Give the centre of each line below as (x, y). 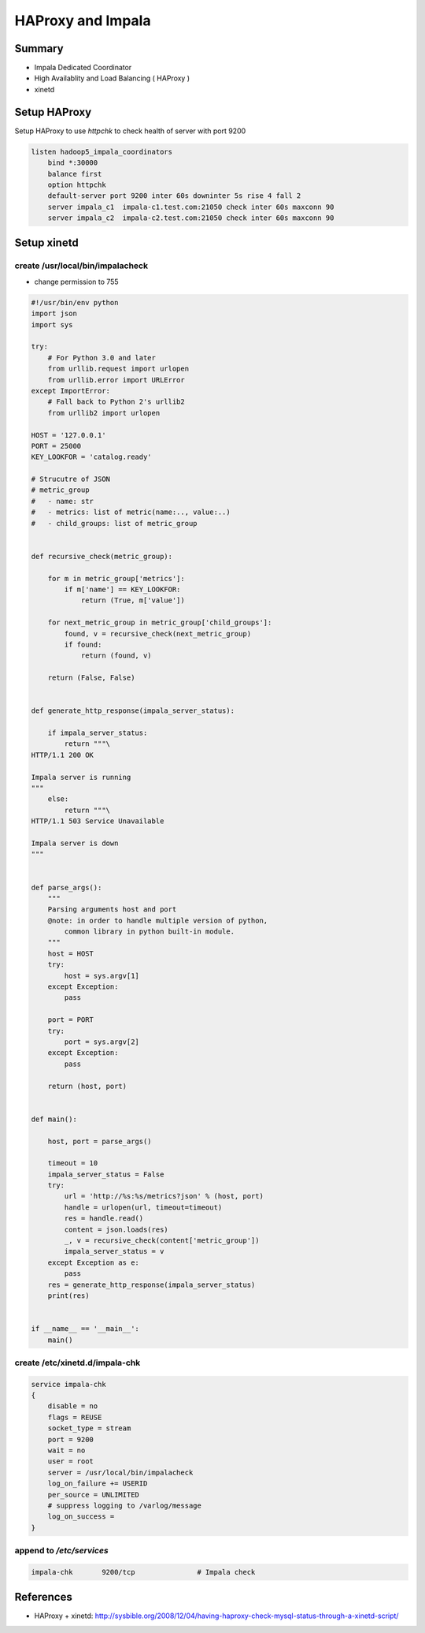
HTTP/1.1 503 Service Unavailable (98, 821)
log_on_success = (81, 1517)
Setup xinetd (46, 243)
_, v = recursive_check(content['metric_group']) (162, 1241)
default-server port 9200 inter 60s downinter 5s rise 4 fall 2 (174, 196)
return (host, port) (87, 1086)
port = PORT (71, 1020)
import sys (52, 324)
